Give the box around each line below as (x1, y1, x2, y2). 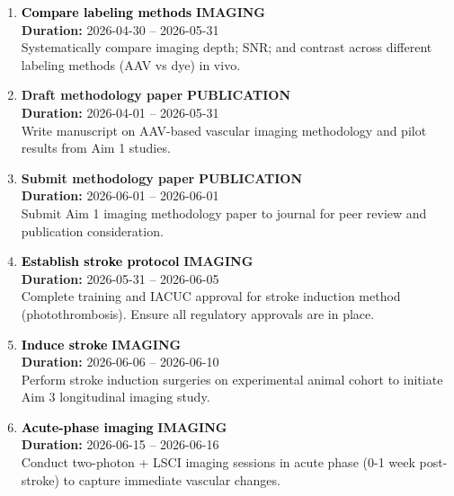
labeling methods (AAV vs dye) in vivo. (21, 55, 241, 74)
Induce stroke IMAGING (21, 334, 182, 353)
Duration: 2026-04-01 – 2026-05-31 (21, 102, 219, 121)
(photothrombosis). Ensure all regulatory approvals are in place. (21, 304, 375, 323)
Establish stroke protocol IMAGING (21, 252, 254, 270)
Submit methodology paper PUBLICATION (21, 168, 302, 187)
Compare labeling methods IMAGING (21, 3, 266, 21)
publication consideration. (21, 221, 164, 240)
